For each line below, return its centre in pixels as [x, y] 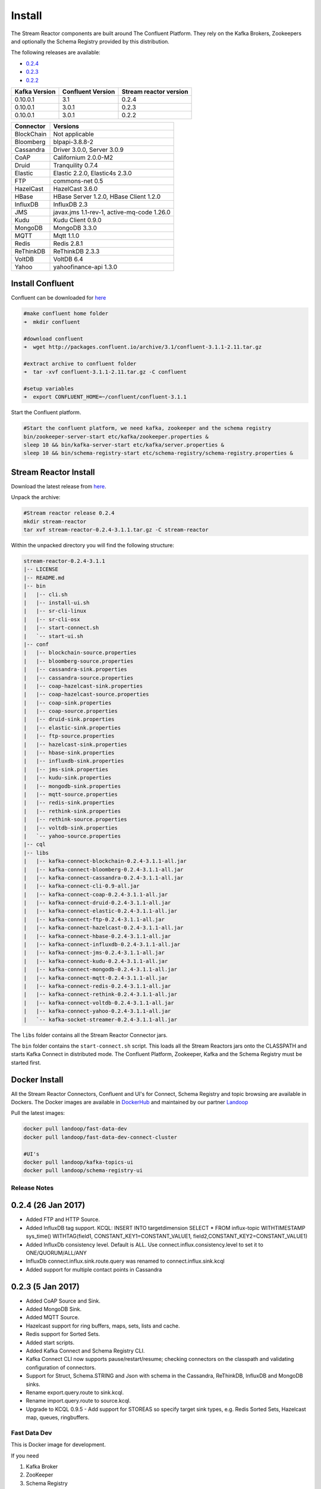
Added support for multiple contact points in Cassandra [94, 1269]
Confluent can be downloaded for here [59, 298]
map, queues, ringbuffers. [58, 1418]
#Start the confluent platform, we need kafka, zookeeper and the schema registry [147, 428]
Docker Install [37, 1080]
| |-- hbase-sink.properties [69, 753]
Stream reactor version [155, 91]
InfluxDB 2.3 [70, 204]
